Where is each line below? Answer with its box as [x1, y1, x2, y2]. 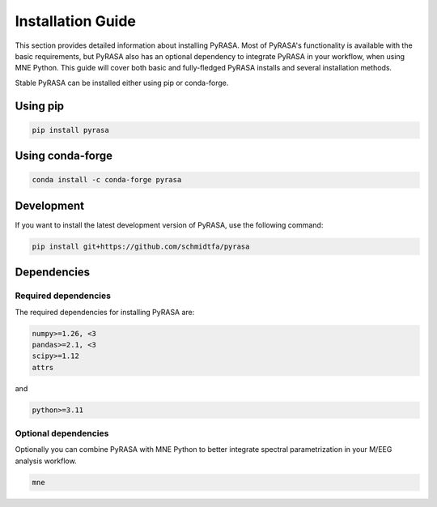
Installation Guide [15, 12, 137, 30]
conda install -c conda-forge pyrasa [32, 175, 182, 185]
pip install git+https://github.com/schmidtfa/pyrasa [32, 241, 250, 251]
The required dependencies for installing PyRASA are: [15, 307, 195, 317]
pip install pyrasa [32, 126, 109, 134]
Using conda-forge [15, 149, 113, 163]
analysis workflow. [15, 456, 77, 466]
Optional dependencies [15, 428, 109, 439]
